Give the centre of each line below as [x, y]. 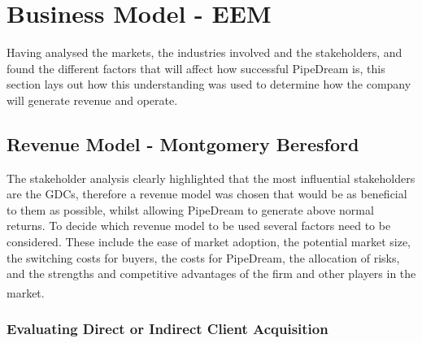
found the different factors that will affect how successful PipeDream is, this [196, 68]
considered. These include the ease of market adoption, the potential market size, [209, 242]
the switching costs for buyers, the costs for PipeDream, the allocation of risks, [203, 257]
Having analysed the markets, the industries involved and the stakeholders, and [204, 52]
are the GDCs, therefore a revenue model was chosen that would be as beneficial [207, 194]
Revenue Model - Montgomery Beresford [183, 143]
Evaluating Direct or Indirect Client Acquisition [167, 329]
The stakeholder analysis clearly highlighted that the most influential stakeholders [211, 178]
